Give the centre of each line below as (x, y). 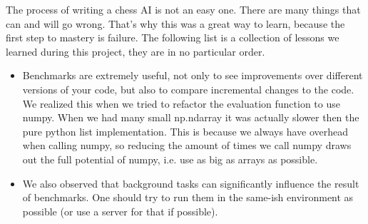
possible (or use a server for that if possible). (120, 211)
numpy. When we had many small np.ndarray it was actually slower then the (191, 117)
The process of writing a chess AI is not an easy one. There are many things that (183, 9)
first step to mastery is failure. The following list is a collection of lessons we (173, 37)
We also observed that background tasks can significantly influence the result (191, 183)
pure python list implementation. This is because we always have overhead (185, 131)
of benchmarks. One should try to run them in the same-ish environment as (188, 197)
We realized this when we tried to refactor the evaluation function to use (181, 103)
